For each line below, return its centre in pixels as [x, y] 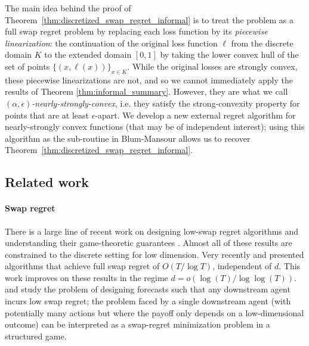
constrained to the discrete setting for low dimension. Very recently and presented [154, 254]
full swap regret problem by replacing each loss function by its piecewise [136, 31]
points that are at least [47, 115]
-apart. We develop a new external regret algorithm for [195, 115]
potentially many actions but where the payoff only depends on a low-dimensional [154, 312]
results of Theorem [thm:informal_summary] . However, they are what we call [146, 91]
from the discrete [262, 43]
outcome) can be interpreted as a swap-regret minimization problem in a [137, 324]
